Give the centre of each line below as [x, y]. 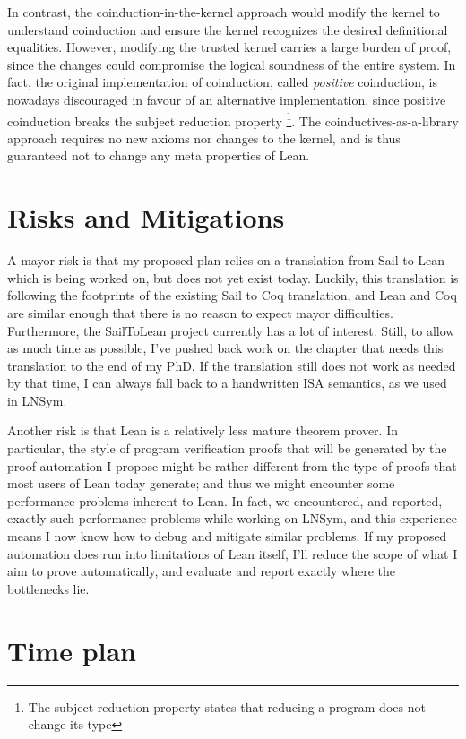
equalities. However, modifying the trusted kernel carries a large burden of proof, [229, 47]
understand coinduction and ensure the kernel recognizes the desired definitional [228, 29]
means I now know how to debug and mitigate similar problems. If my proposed [227, 536]
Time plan [72, 650]
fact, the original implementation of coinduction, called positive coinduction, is [222, 82]
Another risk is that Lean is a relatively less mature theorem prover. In [203, 430]
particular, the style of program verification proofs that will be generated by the [227, 448]
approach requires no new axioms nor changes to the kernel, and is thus [204, 137]
